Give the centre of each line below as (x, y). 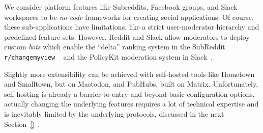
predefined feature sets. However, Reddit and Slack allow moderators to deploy (127, 36)
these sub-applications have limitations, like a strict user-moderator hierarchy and (132, 27)
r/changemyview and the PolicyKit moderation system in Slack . (109, 56)
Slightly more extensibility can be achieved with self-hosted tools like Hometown (129, 74)
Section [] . (22, 124)
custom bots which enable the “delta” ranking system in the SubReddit (115, 47)
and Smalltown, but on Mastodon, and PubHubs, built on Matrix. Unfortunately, (131, 84)
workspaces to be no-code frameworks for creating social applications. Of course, (129, 17)
